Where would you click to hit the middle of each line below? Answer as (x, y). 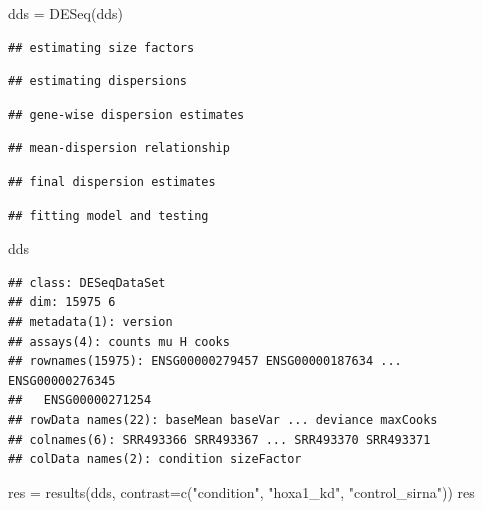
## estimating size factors (101, 47)
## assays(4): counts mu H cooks (119, 341)
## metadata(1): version (90, 321)
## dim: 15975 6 (62, 302)
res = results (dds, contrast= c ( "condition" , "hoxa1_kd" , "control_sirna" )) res (241, 491)
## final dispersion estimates (112, 181)
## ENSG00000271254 (80, 400)
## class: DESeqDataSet (87, 282)
